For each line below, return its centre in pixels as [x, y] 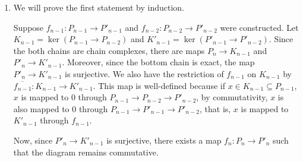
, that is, [215, 108]
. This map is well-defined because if [159, 85]
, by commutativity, [232, 97]
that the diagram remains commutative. [86, 152]
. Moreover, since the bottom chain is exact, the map [158, 62]
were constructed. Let [259, 27]
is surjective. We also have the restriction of [144, 73]
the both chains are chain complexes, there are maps [109, 50]
